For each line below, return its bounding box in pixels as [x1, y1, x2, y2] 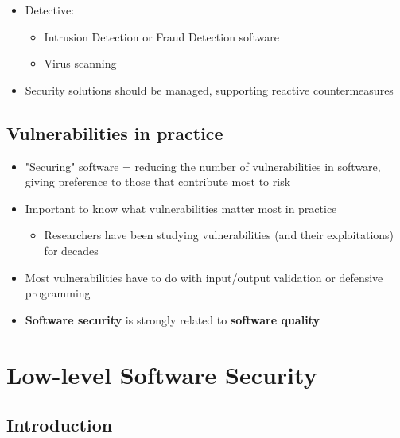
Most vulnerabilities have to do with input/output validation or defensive [25, 269, 383, 285]
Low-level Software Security [6, 358, 317, 390]
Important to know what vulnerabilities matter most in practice [25, 200, 337, 216]
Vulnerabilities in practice [6, 120, 223, 145]
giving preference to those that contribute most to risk [25, 173, 291, 190]
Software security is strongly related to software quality [25, 311, 320, 328]
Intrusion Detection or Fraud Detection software [44, 28, 279, 45]
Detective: [25, 2, 75, 17]
